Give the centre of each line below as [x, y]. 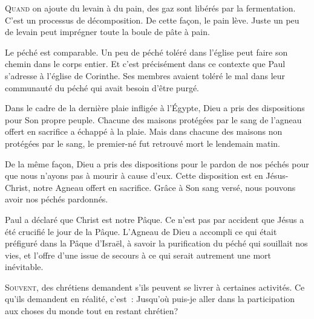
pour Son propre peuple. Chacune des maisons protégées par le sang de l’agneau [153, 119]
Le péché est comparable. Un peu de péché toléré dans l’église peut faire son [146, 52]
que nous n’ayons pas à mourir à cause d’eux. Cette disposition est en [134, 176]
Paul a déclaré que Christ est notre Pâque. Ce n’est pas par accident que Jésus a [155, 219]
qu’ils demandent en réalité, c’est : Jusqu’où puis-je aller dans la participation [150, 299]
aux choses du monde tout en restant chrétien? [92, 311]
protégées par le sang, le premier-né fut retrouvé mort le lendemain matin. [143, 143]
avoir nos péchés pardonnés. [57, 199]
